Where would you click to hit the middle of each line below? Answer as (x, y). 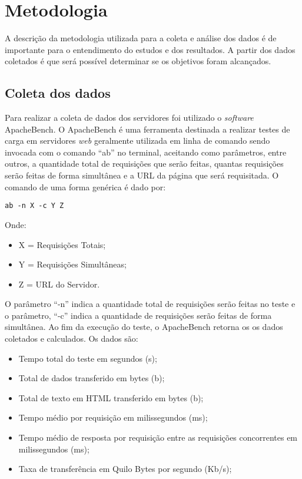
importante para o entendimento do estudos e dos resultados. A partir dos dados (150, 49)
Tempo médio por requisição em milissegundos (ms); (113, 417)
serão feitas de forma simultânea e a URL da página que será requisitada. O (142, 175)
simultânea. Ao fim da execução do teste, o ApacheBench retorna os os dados (144, 327)
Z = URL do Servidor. (59, 284)
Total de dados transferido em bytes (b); (92, 378)
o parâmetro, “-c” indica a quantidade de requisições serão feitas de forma (138, 315)
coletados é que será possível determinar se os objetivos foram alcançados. (138, 61)
